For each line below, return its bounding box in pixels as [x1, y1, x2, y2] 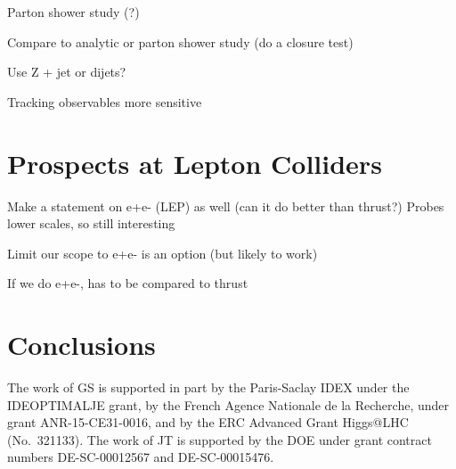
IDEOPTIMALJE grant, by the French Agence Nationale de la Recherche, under [7, 395, 449, 414]
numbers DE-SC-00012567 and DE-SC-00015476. [7, 448, 274, 466]
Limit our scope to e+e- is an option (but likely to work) [7, 243, 318, 262]
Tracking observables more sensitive [7, 92, 202, 111]
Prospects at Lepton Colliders [7, 144, 382, 181]
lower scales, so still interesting [7, 214, 175, 233]
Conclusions [7, 326, 156, 363]
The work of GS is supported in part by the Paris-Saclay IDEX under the [7, 378, 410, 396]
